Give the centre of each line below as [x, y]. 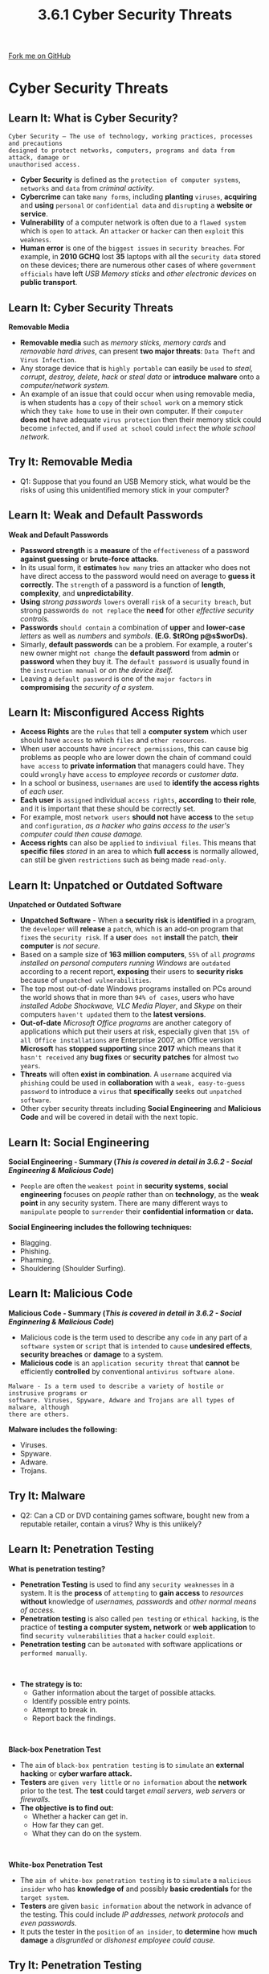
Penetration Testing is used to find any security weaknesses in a [127, 1584]
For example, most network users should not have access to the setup [137, 817]
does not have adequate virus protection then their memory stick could [141, 419]
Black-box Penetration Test [55, 1749]
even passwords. [49, 1922]
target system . [45, 1897]
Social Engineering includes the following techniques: [100, 1227]
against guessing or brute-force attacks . [89, 559]
